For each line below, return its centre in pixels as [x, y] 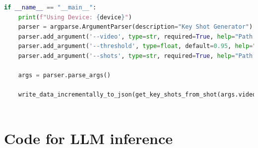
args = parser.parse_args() [64, 75]
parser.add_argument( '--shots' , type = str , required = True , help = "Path [135, 56]
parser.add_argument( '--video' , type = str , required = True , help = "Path [135, 36]
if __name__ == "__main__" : [50, 7]
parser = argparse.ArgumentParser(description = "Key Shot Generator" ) [135, 27]
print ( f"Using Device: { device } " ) [75, 17]
